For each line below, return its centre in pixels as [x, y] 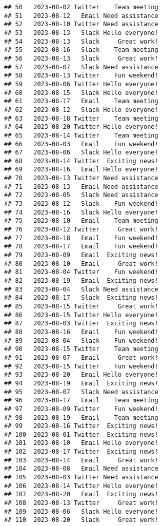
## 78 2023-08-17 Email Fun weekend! [81, 247]
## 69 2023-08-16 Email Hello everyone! [81, 170]
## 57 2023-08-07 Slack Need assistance [81, 67]
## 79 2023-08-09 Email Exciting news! [81, 255]
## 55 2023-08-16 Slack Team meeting [81, 50]
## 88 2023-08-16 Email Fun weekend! [81, 332]
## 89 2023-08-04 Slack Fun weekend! [81, 340]
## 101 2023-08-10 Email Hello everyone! [81, 443]
